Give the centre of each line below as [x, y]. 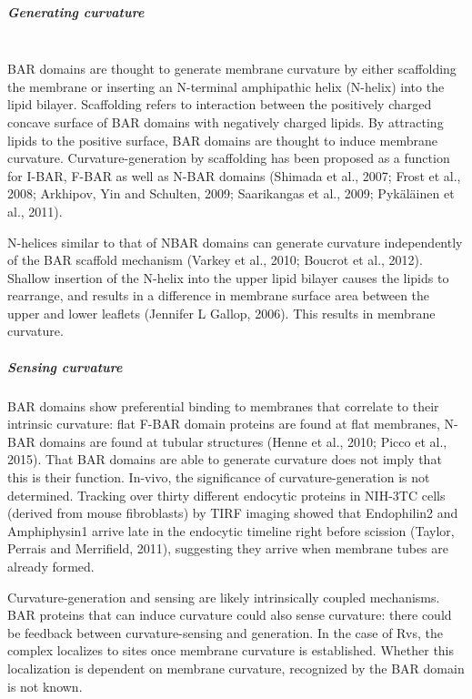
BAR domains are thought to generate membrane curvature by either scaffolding [232, 69]
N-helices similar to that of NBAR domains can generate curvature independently [235, 242]
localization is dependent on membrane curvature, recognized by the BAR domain [236, 668]
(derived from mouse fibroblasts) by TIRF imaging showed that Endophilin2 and [233, 513]
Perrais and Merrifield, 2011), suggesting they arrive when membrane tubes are [228, 548]
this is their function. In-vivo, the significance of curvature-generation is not [219, 477]
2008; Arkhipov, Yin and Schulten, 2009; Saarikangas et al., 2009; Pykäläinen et [231, 193]
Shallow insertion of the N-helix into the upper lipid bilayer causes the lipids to [228, 277]
